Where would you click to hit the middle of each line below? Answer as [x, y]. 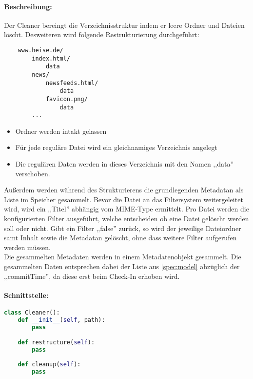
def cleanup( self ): [49, 364]
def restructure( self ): [56, 343]
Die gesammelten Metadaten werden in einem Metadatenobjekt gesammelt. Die [123, 257]
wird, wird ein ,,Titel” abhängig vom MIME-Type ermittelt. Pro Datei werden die [126, 209]
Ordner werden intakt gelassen [61, 131]
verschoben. [33, 173]
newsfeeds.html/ [72, 83]
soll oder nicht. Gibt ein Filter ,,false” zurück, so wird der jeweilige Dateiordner [123, 228]
